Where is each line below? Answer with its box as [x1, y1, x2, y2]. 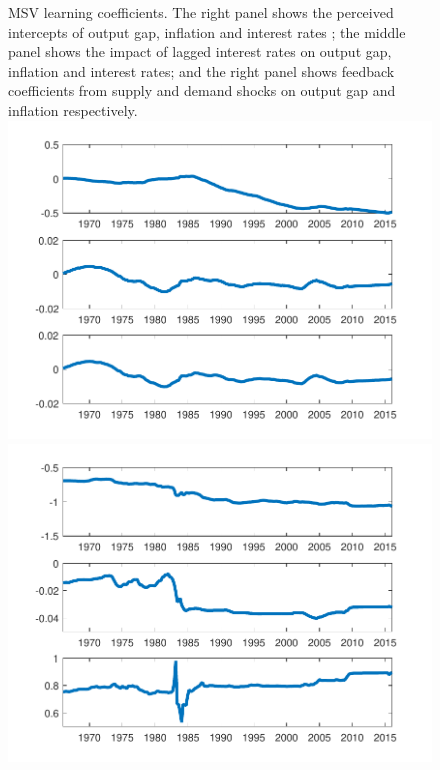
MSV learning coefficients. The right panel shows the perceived [8, 2, 394, 22]
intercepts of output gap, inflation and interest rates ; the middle [8, 21, 406, 42]
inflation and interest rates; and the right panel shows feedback [8, 60, 395, 81]
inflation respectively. [8, 99, 138, 120]
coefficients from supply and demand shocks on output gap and [8, 80, 396, 101]
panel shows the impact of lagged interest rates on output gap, [8, 41, 392, 62]
